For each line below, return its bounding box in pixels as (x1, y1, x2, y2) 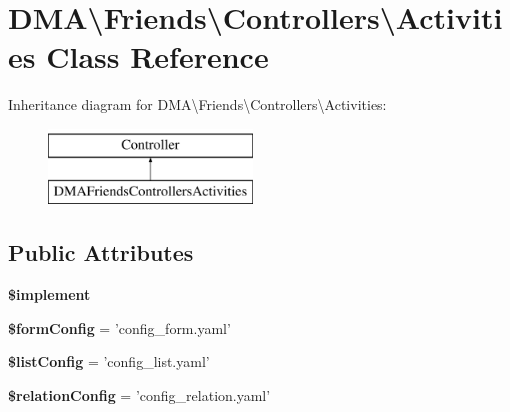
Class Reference (46, 36, 269, 77)
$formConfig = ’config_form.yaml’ (8, 317, 231, 338)
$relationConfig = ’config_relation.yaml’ (8, 385, 271, 406)
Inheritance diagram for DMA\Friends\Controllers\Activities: (8, 94, 387, 115)
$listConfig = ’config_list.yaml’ (8, 351, 210, 372)
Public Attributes (8, 237, 194, 268)
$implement (8, 284, 91, 305)
